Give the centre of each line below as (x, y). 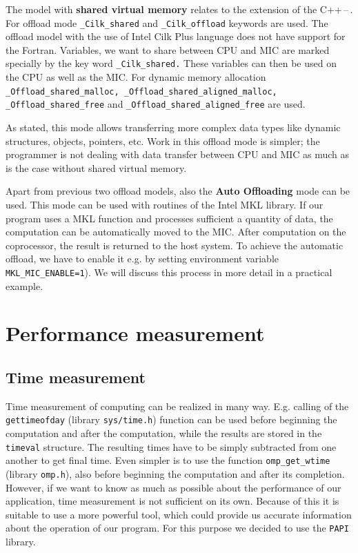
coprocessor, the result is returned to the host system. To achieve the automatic (175, 245)
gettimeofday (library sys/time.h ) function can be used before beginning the (171, 419)
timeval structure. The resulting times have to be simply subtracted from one (171, 446)
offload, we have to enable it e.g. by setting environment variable (142, 259)
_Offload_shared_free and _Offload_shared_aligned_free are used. (156, 104)
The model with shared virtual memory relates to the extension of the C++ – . (179, 9)
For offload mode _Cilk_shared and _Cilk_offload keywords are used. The (167, 22)
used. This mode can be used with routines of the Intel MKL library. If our (165, 204)
